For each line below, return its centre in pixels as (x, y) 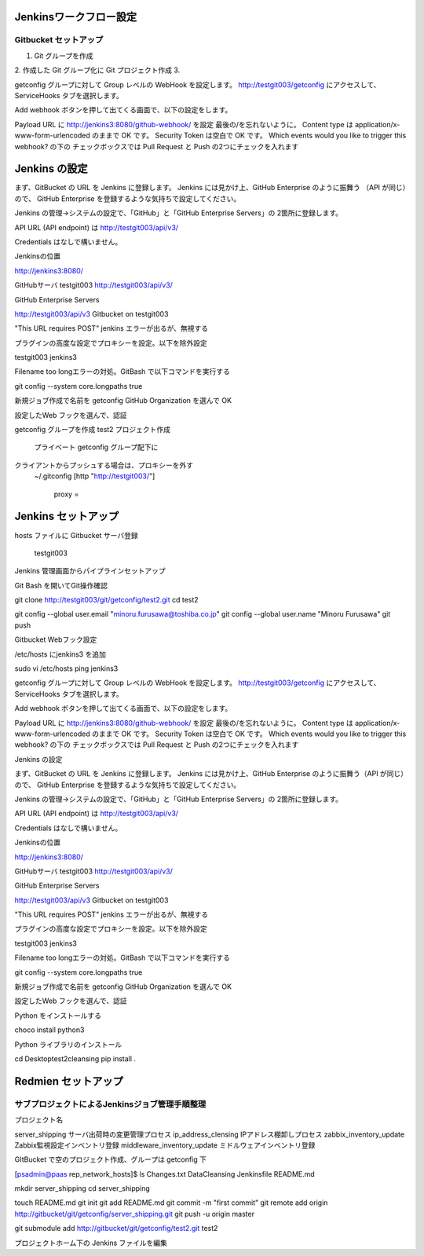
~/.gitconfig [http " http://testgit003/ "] (95, 476)
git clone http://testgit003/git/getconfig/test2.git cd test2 (107, 600)
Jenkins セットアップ (67, 516)
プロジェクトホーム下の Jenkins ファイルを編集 (91, 1243)
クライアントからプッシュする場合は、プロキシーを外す (104, 465)
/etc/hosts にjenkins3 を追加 (60, 654)
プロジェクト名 (38, 1120)
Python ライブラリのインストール (68, 1044)
